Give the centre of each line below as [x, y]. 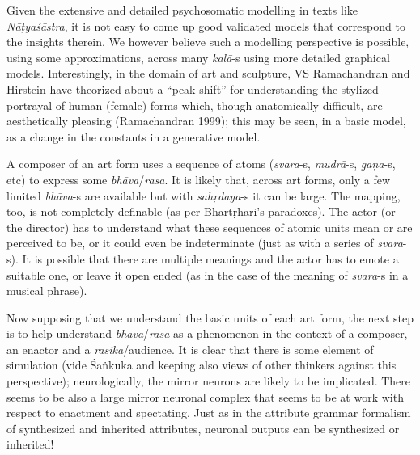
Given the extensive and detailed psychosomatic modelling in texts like [182, 10]
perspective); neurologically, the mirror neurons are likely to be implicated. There [209, 381]
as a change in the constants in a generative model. [134, 136]
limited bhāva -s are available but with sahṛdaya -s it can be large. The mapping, [204, 195]
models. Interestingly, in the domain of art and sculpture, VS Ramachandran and [208, 73]
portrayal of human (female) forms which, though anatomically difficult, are [195, 105]
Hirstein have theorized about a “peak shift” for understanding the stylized [193, 88]
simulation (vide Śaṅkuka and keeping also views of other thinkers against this [202, 365]
